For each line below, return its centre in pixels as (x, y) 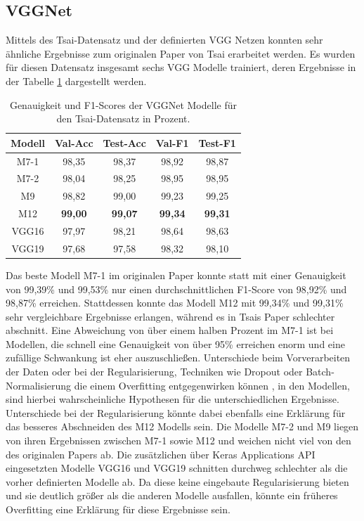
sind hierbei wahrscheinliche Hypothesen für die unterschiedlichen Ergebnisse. (173, 399)
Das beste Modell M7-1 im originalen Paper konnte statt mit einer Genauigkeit (176, 275)
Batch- (320, 372)
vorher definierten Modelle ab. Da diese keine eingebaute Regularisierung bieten (177, 481)
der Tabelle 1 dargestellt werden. (76, 81)
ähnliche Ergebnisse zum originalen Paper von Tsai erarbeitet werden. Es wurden (181, 53)
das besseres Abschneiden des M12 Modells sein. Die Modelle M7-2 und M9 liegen (182, 426)
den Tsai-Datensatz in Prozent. (123, 118)
